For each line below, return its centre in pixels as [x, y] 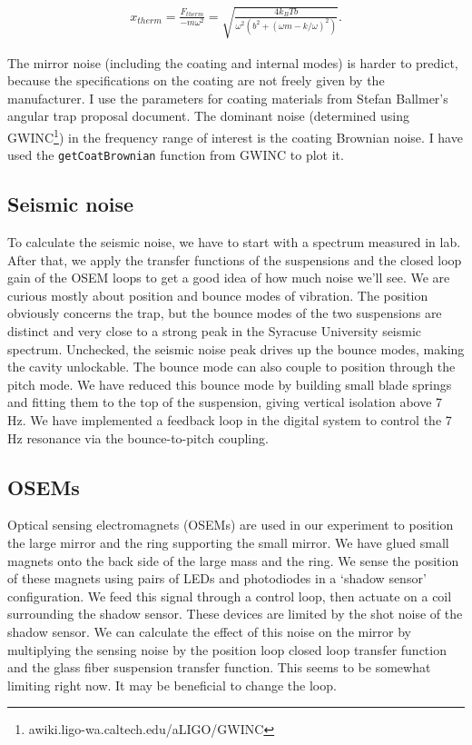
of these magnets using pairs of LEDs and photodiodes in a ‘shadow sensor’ [217, 578]
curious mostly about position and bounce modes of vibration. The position [218, 295]
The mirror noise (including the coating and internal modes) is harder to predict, [233, 62]
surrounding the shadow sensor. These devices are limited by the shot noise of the [235, 614]
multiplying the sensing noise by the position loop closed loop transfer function [227, 649]
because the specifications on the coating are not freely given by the [196, 80]
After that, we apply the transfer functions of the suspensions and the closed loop [235, 259]
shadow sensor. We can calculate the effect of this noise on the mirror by [209, 631]
